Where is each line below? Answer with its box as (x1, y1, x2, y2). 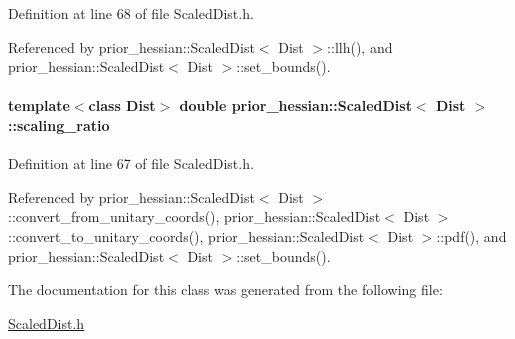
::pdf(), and (436, 225, 507, 246)
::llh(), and (327, 36, 393, 57)
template (8, 95, 70, 116)
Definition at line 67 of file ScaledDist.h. (8, 153, 254, 174)
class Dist (88, 95, 156, 116)
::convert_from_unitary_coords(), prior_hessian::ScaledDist (8, 206, 381, 227)
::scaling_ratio (8, 114, 110, 135)
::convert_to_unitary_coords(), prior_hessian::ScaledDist (8, 225, 365, 246)
